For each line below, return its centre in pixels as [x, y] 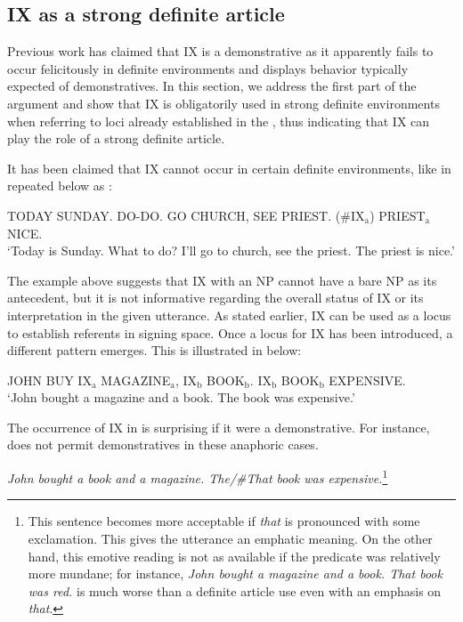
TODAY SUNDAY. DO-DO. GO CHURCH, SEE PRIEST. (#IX [186, 215]
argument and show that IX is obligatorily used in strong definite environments [223, 103]
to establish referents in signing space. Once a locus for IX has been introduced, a [230, 332]
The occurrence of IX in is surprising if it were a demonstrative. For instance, [219, 427]
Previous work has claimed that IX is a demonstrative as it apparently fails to [220, 51]
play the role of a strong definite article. [116, 138]
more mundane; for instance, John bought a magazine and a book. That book [235, 574]
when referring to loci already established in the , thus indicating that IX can [219, 121]
